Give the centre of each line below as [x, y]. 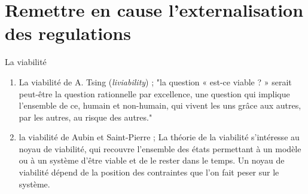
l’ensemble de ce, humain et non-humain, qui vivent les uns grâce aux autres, [160, 105]
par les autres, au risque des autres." [86, 117]
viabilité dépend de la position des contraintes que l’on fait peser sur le [149, 172]
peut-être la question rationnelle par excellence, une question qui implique [154, 93]
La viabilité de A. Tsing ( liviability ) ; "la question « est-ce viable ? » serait [155, 81]
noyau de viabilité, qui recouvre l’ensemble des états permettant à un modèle [160, 148]
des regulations [68, 33]
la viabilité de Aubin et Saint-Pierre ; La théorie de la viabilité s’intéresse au [159, 137]
